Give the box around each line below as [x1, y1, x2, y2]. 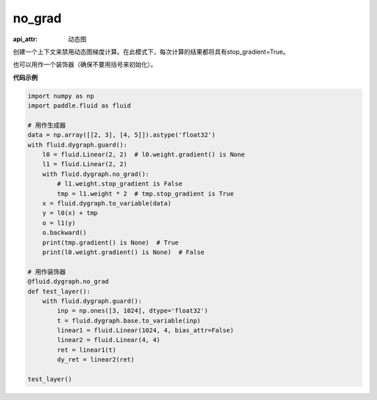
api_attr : [13, 35, 38, 43]
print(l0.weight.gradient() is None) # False [42, 248, 205, 256]
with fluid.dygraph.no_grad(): [42, 170, 149, 178]
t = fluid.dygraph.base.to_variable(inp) [57, 316, 201, 325]
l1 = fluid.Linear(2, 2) [42, 161, 128, 168]
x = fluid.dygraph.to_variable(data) [42, 200, 172, 207]
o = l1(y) [42, 218, 76, 227]
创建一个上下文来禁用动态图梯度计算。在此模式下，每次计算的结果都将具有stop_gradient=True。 [13, 47, 290, 56]
